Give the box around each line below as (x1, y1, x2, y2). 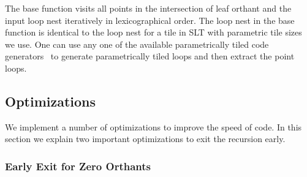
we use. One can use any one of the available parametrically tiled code (5, 37, 269, 50)
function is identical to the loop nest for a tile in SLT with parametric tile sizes (5, 26, 302, 39)
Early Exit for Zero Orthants (5, 158, 151, 173)
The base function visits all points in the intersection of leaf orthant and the (5, 2, 292, 14)
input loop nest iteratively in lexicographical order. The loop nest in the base (5, 13, 295, 26)
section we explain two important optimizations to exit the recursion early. (5, 132, 286, 145)
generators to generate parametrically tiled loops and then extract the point (5, 50, 295, 62)
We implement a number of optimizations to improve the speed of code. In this (5, 120, 302, 133)
